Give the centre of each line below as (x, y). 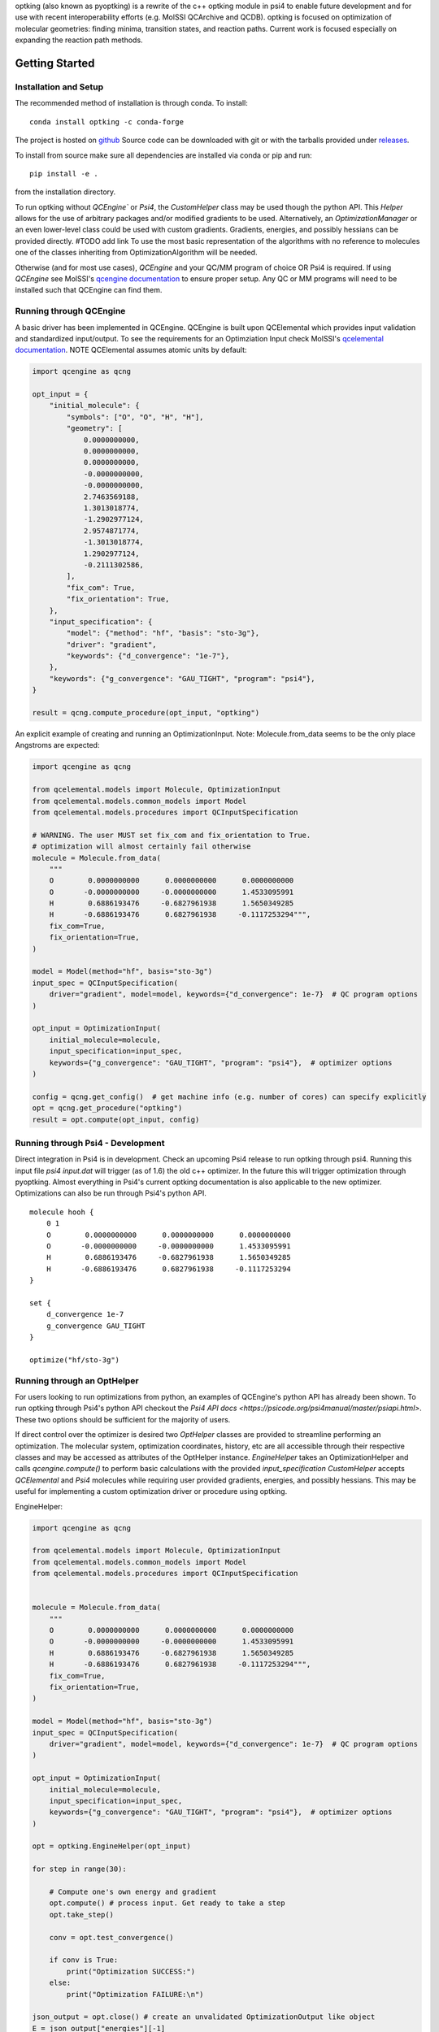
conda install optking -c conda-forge (107, 122)
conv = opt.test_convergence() (111, 1937)
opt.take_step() (81, 1915)
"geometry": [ (94, 428)
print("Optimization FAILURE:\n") (135, 1994)
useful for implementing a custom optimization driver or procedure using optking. (151, 1491)
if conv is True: (84, 1960)
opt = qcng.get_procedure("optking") (107, 1108)
